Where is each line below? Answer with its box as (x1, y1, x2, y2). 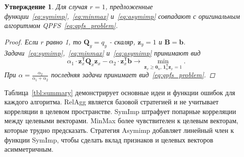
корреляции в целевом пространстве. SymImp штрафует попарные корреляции (4, 106, 236, 116)
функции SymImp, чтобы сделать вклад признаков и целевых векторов (4, 134, 213, 144)
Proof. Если (4, 36, 38, 46)
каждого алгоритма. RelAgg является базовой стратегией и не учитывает (4, 97, 219, 107)
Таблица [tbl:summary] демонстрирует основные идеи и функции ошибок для (4, 87, 235, 97)
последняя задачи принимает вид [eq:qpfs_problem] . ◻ (51, 70, 215, 80)
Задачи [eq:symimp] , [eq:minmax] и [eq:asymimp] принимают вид (4, 47, 201, 57)
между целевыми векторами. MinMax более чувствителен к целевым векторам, (4, 115, 239, 126)
